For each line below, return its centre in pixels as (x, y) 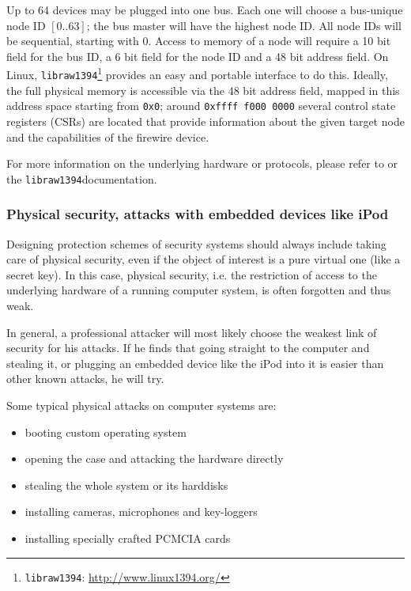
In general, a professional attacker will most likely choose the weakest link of (192, 332)
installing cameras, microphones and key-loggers (141, 511)
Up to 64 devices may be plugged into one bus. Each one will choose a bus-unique (205, 9)
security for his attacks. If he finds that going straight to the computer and (188, 348)
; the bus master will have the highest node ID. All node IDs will (244, 25)
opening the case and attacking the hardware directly (154, 458)
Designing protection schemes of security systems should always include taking (196, 243)
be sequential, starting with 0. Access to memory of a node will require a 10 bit (199, 41)
